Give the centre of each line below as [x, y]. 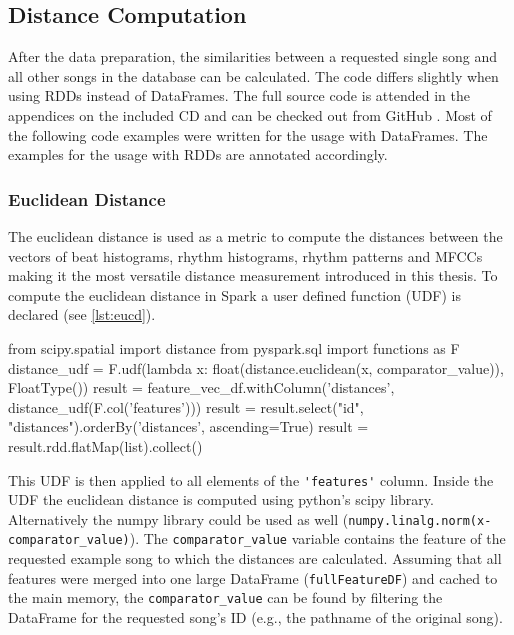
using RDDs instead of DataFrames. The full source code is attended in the [239, 95]
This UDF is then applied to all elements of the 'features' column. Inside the [251, 479]
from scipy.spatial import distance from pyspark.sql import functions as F [234, 347]
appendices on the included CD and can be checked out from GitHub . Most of [250, 114]
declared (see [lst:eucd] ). [82, 314]
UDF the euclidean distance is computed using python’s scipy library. [221, 499]
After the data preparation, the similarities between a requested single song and [253, 56]
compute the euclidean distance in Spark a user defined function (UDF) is [234, 294]
